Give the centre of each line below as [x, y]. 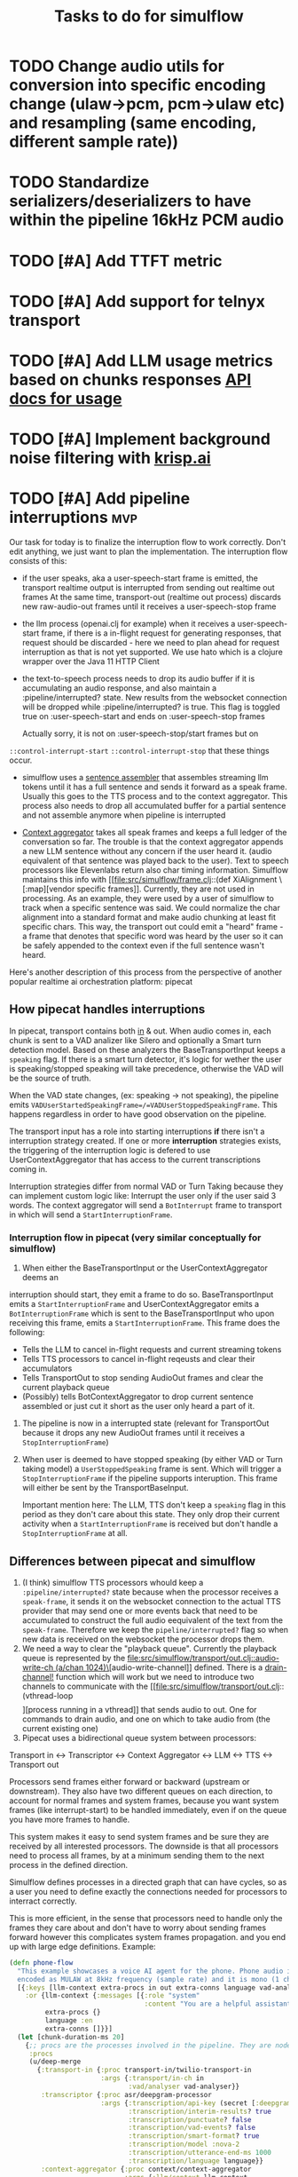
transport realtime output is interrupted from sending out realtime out [148, 588]
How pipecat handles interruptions [107, 1009]
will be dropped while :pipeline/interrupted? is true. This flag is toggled [151, 707]
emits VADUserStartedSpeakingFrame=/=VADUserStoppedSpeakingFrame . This [143, 1104]
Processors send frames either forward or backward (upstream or [129, 1781]
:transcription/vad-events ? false [192, 2128]
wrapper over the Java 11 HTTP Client [90, 661]
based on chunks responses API [130, 380]
